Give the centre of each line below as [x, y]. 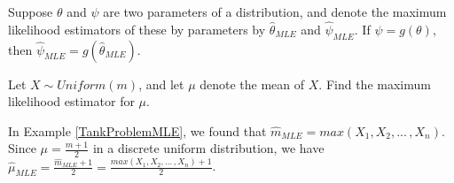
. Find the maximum [375, 84]
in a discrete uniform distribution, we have [208, 148]
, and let [161, 84]
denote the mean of [252, 84]
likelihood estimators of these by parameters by [137, 29]
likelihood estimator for [71, 101]
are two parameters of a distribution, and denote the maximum [275, 11]
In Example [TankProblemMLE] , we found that [137, 130]
